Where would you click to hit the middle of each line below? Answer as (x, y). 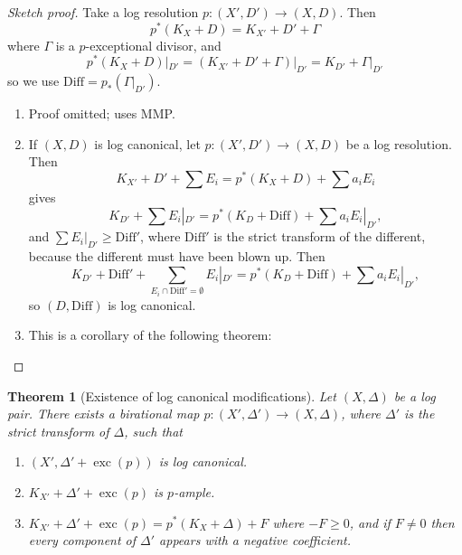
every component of (82, 540)
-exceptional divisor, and (153, 45)
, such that (153, 431)
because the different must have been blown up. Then (177, 256)
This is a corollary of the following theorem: (150, 335)
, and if (370, 522)
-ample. (194, 491)
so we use (33, 81)
